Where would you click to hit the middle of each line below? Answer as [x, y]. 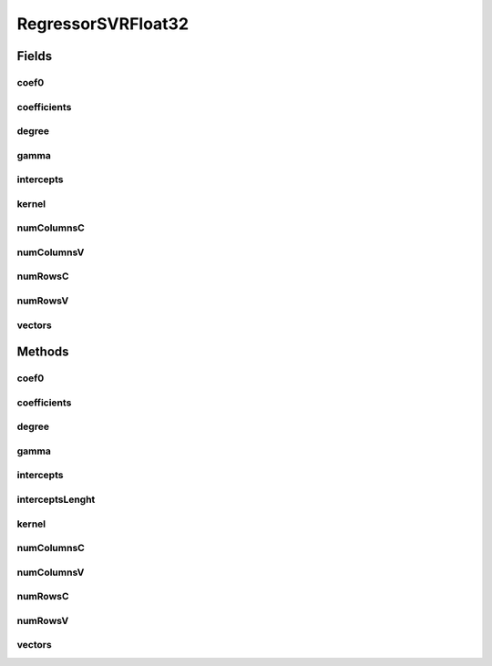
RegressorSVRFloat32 [103, 24]
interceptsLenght [56, 499]
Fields [35, 56]
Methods [43, 352]
